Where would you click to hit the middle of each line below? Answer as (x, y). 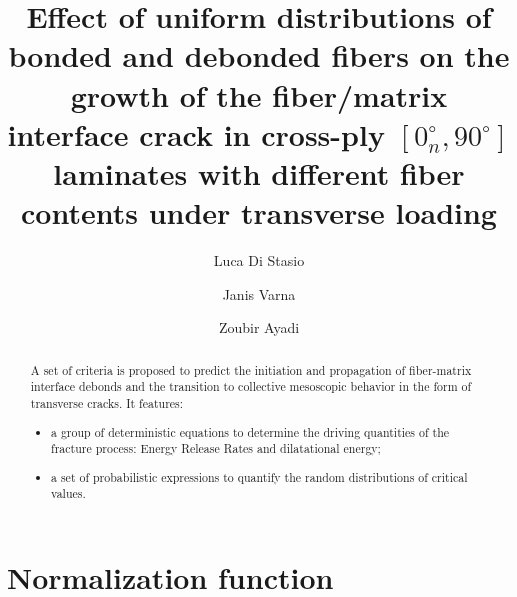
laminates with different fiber (259, 172)
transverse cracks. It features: (107, 402)
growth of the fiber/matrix (259, 94)
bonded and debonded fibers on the (259, 55)
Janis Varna (259, 293)
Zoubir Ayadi (259, 327)
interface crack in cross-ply (196, 133)
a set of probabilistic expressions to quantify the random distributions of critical (259, 476)
